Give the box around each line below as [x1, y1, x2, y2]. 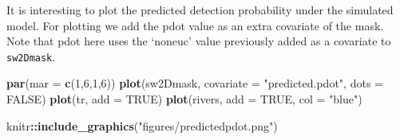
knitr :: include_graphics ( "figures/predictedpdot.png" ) [6, 117, 278, 134]
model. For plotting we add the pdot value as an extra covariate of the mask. [6, 17, 384, 33]
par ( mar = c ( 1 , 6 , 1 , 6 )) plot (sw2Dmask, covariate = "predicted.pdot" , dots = [6, 75, 383, 91]
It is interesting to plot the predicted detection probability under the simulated [6, 2, 394, 17]
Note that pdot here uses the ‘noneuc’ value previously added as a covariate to [6, 33, 391, 49]
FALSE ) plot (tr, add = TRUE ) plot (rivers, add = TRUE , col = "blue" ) [6, 91, 362, 107]
